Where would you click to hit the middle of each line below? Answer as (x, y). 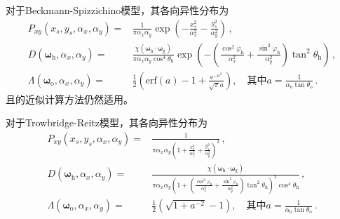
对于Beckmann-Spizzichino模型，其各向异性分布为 (117, 10)
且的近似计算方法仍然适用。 (69, 99)
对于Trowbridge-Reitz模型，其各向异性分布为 (107, 122)
